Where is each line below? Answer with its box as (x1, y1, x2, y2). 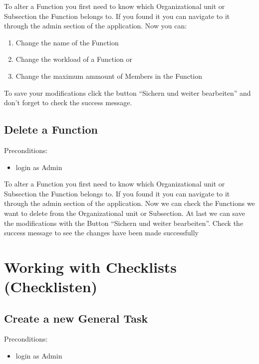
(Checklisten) (4, 276, 98, 297)
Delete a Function (4, 122, 98, 137)
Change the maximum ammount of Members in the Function (15, 70, 203, 81)
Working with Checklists (4, 256, 177, 277)
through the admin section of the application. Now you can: (4, 20, 187, 31)
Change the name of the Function (15, 37, 119, 47)
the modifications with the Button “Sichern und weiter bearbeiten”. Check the (4, 217, 244, 228)
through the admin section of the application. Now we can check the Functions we (4, 198, 255, 208)
